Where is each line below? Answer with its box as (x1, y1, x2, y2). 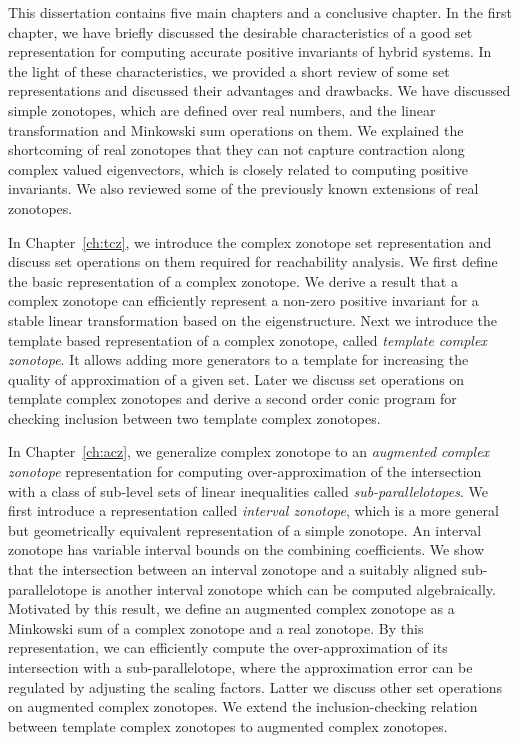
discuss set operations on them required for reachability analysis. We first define (8, 251, 498, 272)
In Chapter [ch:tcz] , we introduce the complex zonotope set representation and (8, 231, 492, 252)
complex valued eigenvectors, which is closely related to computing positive (8, 158, 469, 179)
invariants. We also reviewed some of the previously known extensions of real (8, 178, 479, 199)
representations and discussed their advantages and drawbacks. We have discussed (8, 80, 511, 101)
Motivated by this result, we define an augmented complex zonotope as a (8, 598, 455, 619)
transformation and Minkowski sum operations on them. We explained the (8, 119, 464, 140)
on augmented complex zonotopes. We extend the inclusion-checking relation (8, 696, 478, 717)
